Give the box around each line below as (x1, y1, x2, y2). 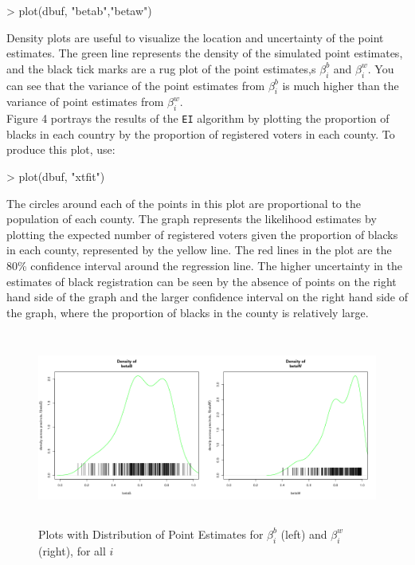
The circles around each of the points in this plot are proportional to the (6, 194, 361, 211)
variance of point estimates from (6, 93, 164, 110)
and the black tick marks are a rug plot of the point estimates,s (6, 60, 316, 77)
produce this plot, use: (6, 141, 115, 158)
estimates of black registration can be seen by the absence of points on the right (6, 273, 397, 289)
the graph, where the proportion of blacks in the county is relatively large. (6, 304, 369, 320)
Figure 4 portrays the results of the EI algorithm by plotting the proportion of (6, 110, 390, 127)
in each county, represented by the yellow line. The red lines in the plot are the (6, 241, 392, 258)
